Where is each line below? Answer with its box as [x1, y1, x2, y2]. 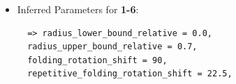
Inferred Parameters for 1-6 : [17, 2, 139, 16]
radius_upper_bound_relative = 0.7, [27, 42, 198, 52]
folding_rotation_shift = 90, [27, 55, 168, 65]
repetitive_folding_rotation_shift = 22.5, [27, 69, 233, 79]
